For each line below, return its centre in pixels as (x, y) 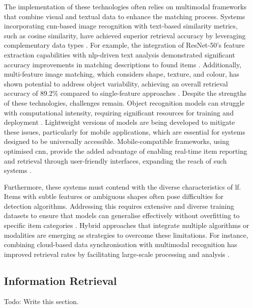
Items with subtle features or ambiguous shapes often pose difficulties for (114, 196)
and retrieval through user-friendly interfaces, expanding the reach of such (115, 160)
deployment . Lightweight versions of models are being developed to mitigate (119, 122)
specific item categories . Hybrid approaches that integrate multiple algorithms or (127, 225)
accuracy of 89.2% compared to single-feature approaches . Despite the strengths (125, 93)
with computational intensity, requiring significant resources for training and (119, 112)
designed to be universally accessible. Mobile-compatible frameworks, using (117, 141)
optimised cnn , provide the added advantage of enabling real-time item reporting (126, 151)
